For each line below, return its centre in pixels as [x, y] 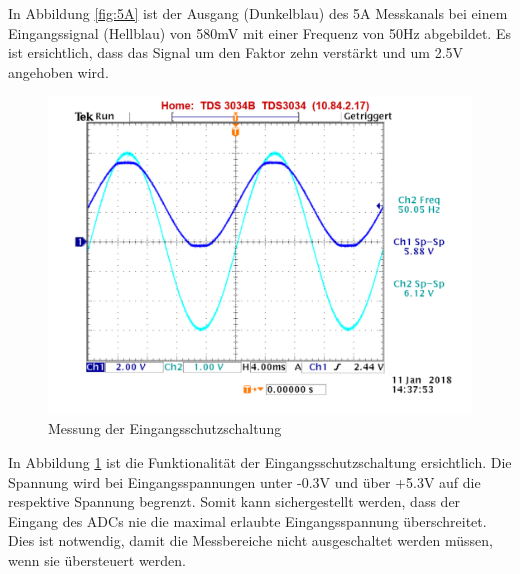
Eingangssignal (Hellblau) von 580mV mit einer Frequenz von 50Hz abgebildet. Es [259, 32]
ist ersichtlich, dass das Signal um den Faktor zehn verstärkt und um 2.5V [236, 52]
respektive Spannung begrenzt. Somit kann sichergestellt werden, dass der [234, 501]
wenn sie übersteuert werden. [97, 559]
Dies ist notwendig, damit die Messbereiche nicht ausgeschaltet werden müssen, [250, 540]
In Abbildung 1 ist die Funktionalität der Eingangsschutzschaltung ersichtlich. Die [260, 461]
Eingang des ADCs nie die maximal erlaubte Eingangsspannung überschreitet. [247, 520]
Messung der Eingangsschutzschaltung [165, 428]
